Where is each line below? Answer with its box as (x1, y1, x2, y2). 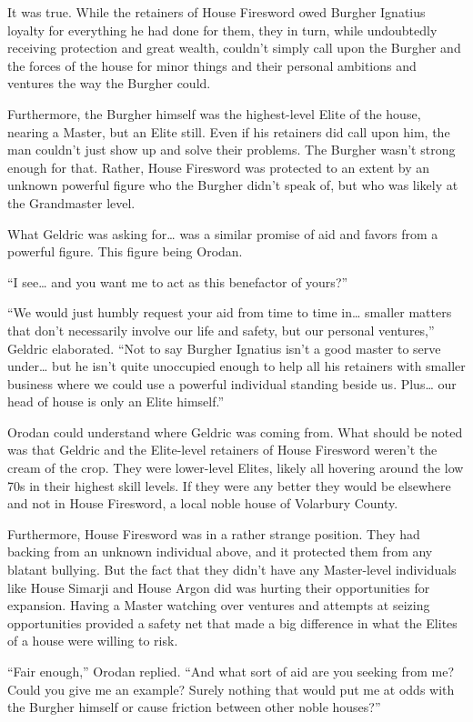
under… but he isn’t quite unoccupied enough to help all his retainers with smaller (7, 356, 466, 376)
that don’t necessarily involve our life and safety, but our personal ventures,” (7, 320, 435, 339)
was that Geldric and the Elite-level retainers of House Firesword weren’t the (7, 440, 438, 459)
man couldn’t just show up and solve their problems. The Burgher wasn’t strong (7, 140, 456, 159)
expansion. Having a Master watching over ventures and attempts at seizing (7, 596, 430, 615)
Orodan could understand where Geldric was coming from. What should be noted (7, 422, 463, 441)
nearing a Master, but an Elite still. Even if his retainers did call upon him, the (7, 122, 450, 141)
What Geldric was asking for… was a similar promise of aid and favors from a (7, 224, 438, 243)
